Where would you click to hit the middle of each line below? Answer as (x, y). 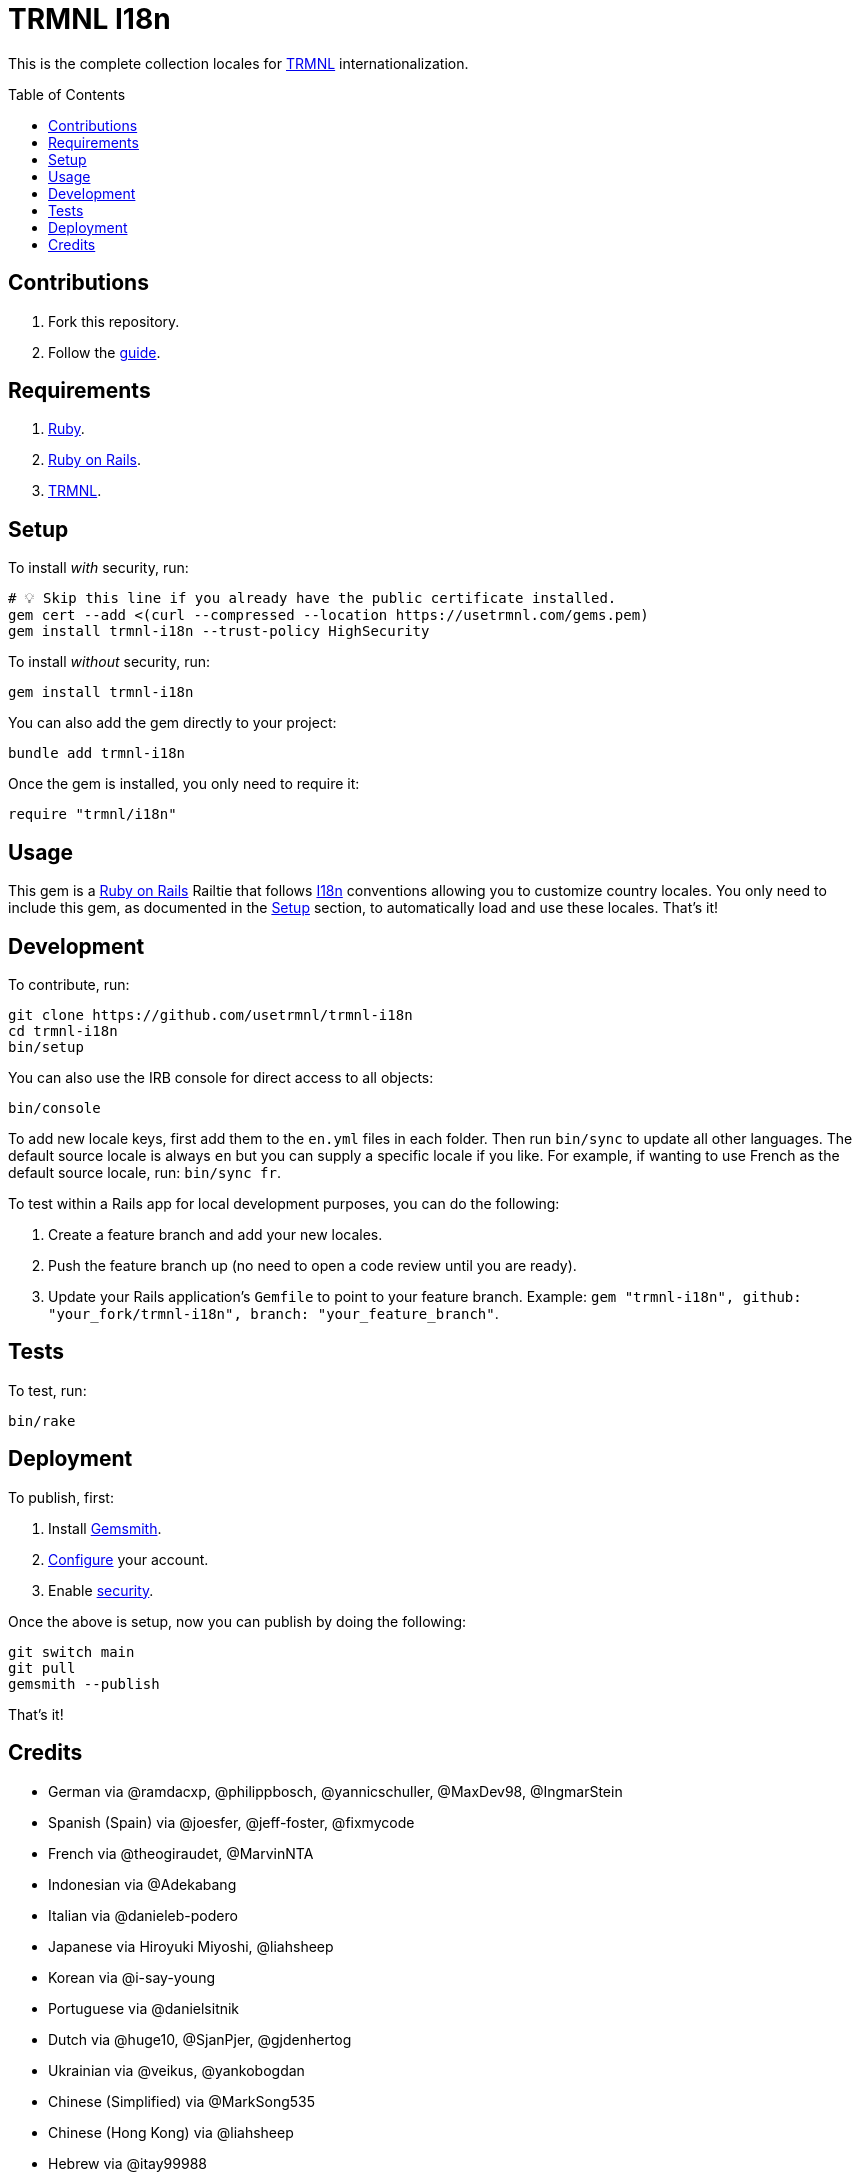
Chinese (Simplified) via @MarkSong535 (182, 2101)
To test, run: (47, 1390)
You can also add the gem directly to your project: (172, 723)
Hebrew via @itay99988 (127, 2163)
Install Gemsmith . (105, 1528)
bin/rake (42, 1420)
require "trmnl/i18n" (92, 814)
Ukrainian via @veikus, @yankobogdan (176, 2070)
